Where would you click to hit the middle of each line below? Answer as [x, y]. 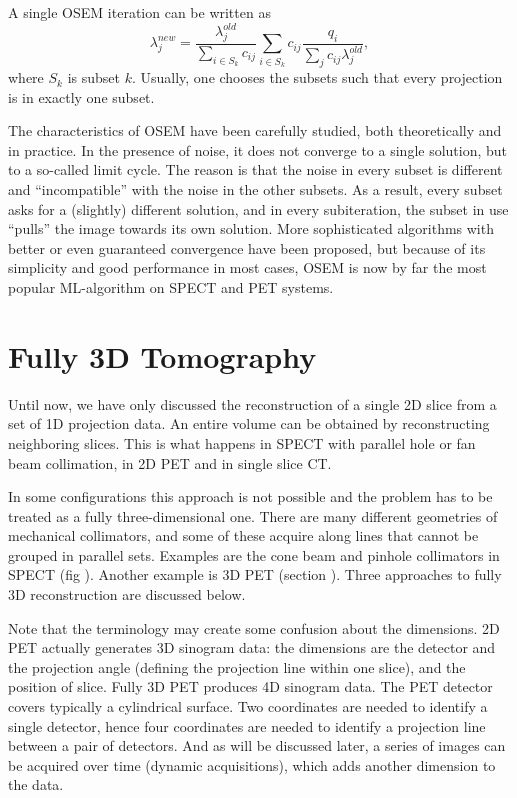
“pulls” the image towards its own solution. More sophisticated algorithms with [251, 228]
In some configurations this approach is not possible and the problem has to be [250, 496]
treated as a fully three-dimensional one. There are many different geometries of [253, 515]
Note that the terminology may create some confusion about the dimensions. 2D [254, 627]
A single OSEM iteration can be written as [139, 12]
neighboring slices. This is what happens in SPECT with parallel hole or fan [242, 442]
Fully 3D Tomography [162, 355]
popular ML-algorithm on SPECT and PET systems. [171, 287]
